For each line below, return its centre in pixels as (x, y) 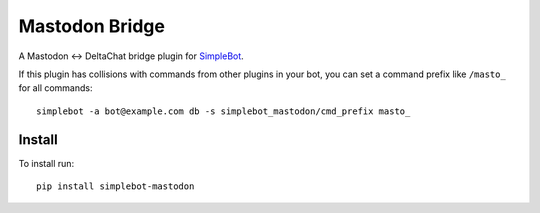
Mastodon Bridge (91, 26)
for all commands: (56, 88)
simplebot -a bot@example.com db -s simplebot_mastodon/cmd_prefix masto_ (223, 111)
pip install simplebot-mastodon (115, 186)
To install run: (46, 163)
